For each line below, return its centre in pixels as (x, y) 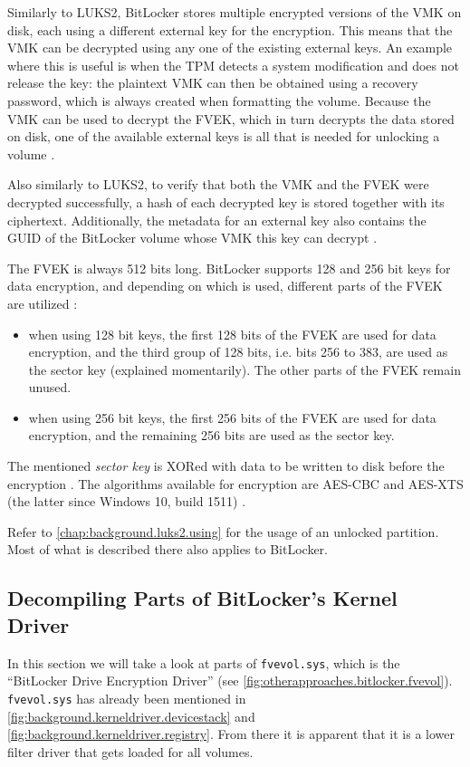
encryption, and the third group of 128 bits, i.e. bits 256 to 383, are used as (238, 352)
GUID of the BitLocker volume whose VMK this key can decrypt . (192, 238)
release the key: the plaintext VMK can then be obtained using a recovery (213, 83)
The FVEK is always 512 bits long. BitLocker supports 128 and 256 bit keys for (229, 268)
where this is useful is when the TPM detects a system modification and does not (233, 65)
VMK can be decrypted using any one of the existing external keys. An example (230, 48)
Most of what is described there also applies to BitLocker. (168, 549)
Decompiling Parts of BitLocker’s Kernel (202, 598)
